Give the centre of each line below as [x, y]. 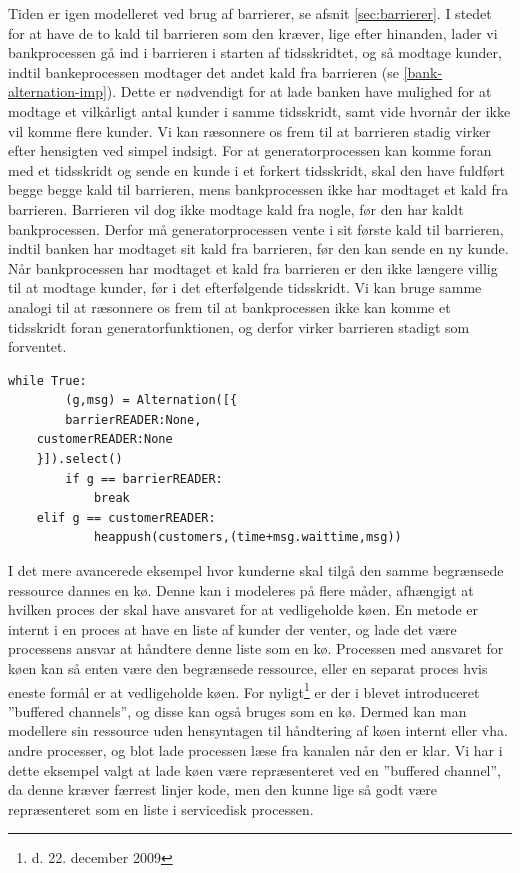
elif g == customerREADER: [126, 517]
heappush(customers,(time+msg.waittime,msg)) [247, 537]
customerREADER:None [104, 439]
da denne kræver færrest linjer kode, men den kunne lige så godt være [222, 789]
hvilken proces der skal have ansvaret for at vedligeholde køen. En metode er [243, 609]
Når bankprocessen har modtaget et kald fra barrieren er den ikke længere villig [253, 267]
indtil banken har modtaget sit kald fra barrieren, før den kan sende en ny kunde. [258, 248]
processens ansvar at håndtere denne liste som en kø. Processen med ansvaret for [256, 648]
